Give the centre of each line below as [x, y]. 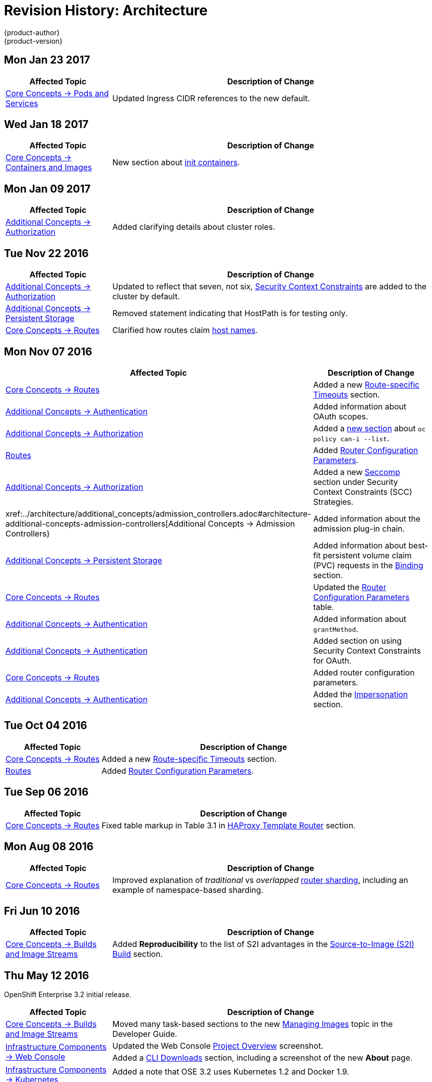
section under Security [356, 482]
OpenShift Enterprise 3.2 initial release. [68, 995]
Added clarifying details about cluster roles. [194, 227]
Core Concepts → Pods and [57, 93]
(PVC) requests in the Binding [368, 565]
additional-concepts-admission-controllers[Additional [106, 523]
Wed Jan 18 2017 [46, 125]
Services [22, 103]
